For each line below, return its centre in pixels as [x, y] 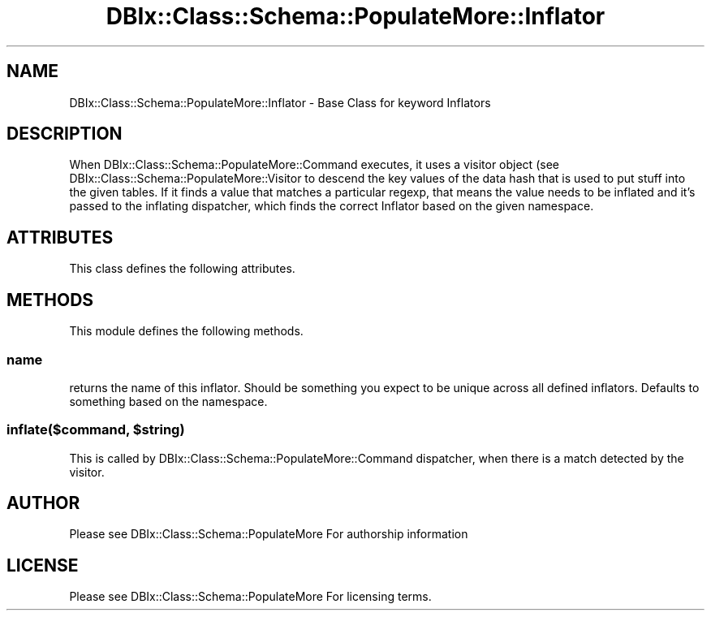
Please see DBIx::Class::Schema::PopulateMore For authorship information [269, 534]
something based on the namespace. [168, 401]
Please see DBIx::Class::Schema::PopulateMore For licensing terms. [250, 597]
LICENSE [43, 565]
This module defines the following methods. [186, 331]
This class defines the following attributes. [182, 269]
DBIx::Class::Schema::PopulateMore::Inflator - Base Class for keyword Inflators [280, 102]
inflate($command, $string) [96, 430]
